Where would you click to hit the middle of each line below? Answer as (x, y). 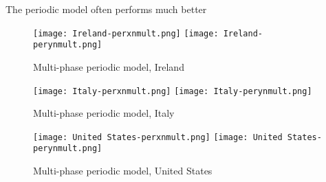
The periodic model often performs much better (106, 9)
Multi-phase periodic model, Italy (104, 113)
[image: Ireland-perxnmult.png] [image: (126, 33)
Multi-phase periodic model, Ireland (109, 66)
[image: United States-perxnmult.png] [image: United (158, 137)
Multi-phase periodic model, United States (123, 171)
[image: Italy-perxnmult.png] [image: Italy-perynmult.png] (173, 91)
